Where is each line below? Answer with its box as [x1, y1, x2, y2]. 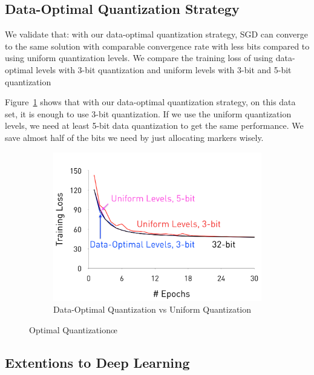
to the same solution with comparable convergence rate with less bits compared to [5, 39, 310, 52]
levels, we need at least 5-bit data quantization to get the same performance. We [5, 119, 304, 132]
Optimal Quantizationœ [29, 323, 117, 336]
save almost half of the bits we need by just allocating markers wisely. [5, 131, 264, 143]
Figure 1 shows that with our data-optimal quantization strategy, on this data [5, 96, 296, 108]
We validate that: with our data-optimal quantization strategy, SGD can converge [5, 28, 309, 41]
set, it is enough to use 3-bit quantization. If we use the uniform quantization [5, 107, 292, 120]
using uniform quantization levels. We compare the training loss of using [5, 51, 273, 64]
